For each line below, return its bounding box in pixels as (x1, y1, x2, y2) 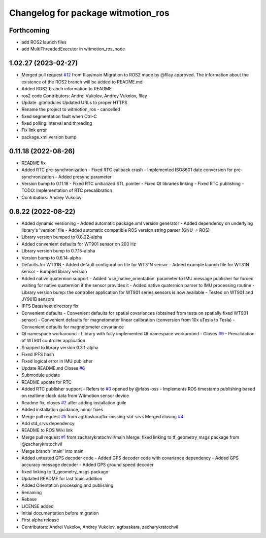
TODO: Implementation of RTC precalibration (21, 187, 113, 193)
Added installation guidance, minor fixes (21, 407, 103, 413)
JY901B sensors (21, 296, 55, 302)
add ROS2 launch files (21, 39, 66, 45)
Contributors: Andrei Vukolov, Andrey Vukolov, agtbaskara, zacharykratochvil (21, 524, 178, 530)
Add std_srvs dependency (21, 420, 75, 426)
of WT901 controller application (21, 338, 86, 344)
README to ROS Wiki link (21, 427, 73, 433)
